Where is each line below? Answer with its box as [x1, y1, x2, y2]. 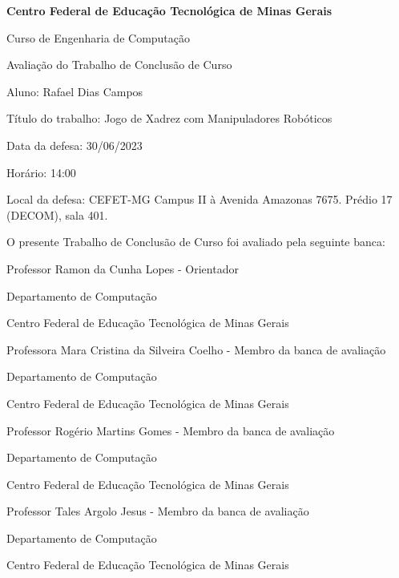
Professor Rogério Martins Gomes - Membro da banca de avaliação [6, 422, 335, 439]
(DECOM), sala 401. [6, 206, 108, 223]
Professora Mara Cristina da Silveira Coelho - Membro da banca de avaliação [6, 341, 386, 358]
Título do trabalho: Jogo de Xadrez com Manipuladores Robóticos [6, 110, 332, 127]
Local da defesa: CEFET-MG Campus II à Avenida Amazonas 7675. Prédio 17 [6, 191, 393, 208]
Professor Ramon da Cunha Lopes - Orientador [6, 260, 239, 277]
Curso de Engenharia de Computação [6, 29, 191, 46]
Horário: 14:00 [6, 164, 76, 180]
